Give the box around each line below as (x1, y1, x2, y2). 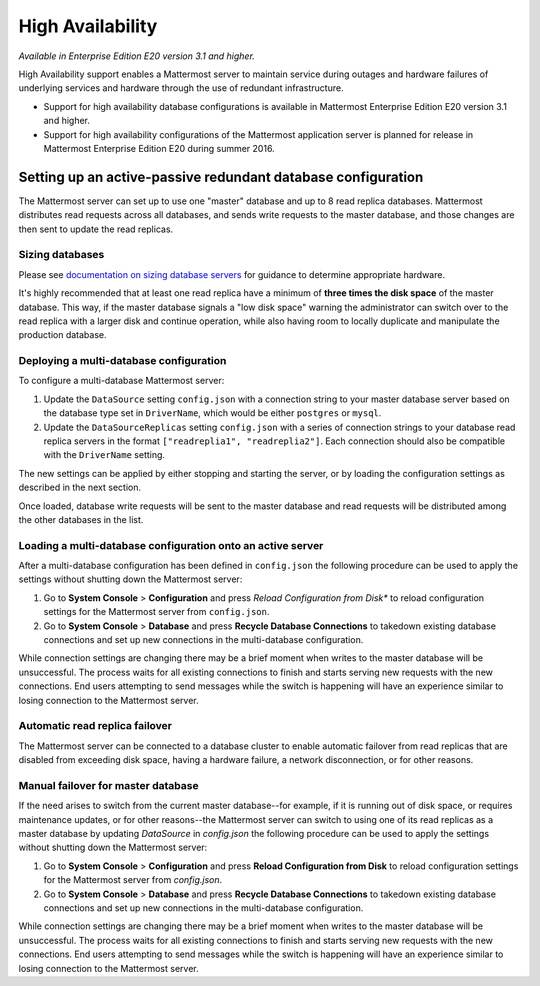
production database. (18, 329, 107, 341)
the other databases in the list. (18, 513, 144, 525)
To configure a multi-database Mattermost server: (18, 375, 225, 387)
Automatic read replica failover (18, 719, 173, 733)
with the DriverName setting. (43, 449, 165, 461)
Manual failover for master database (18, 778, 199, 792)
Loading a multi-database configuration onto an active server (18, 538, 324, 552)
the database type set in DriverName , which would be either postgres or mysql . (43, 407, 382, 419)
